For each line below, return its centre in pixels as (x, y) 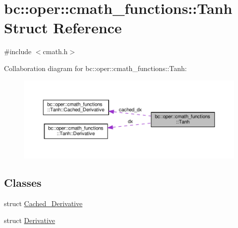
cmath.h (55, 51)
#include (18, 51)
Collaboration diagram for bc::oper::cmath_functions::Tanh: (95, 68)
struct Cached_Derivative (43, 203)
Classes (23, 183)
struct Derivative (30, 220)
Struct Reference (63, 28)
